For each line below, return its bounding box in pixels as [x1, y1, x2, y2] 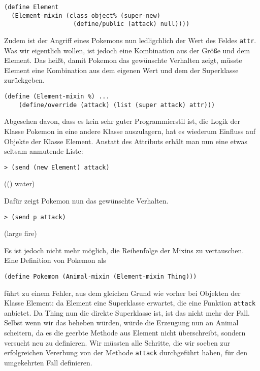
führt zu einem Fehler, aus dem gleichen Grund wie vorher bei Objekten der [4, 287, 241, 298]
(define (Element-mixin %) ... [4, 93, 110, 100]
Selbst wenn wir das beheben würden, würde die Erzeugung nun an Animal [4, 317, 239, 328]
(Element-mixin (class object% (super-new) [11, 12, 160, 19]
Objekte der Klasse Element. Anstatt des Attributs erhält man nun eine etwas [4, 136, 248, 146]
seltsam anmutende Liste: [4, 146, 83, 156]
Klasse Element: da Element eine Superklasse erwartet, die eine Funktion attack [4, 297, 256, 308]
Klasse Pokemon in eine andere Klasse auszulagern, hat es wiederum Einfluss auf [4, 125, 255, 136]
